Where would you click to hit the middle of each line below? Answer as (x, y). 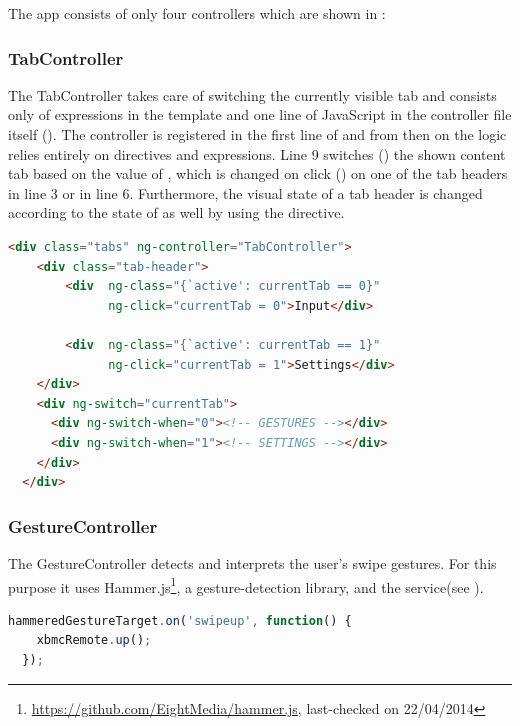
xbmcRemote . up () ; (94, 640)
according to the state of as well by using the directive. (176, 212)
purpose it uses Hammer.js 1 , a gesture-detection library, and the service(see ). (246, 585)
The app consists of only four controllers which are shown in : (197, 13)
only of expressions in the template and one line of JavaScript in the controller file (260, 114)
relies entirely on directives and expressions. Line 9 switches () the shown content (257, 153)
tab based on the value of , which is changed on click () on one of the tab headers (258, 173)
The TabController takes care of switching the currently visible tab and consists (252, 94)
